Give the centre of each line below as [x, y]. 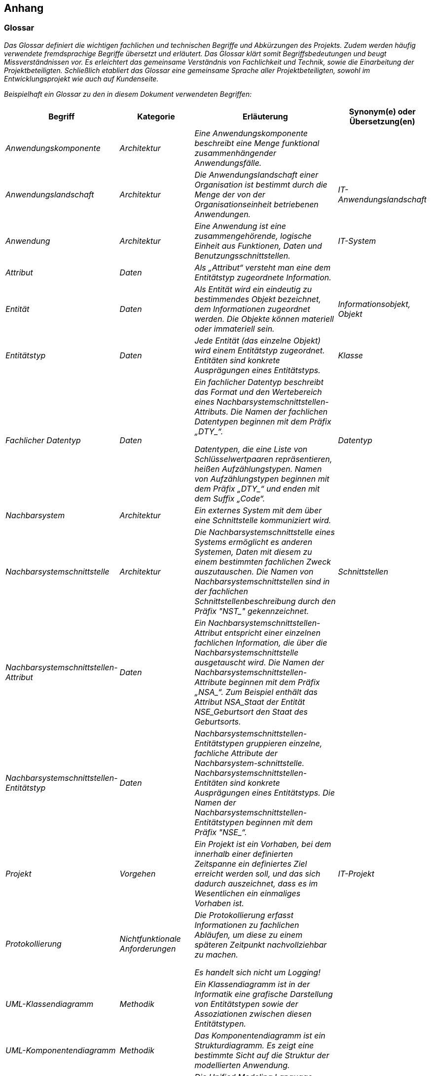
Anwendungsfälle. [228, 163]
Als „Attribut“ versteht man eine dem [263, 267]
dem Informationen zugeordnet [252, 309]
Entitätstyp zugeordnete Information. [263, 277]
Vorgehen [138, 873]
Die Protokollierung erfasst [244, 915]
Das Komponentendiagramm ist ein [260, 1035]
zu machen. [216, 954]
